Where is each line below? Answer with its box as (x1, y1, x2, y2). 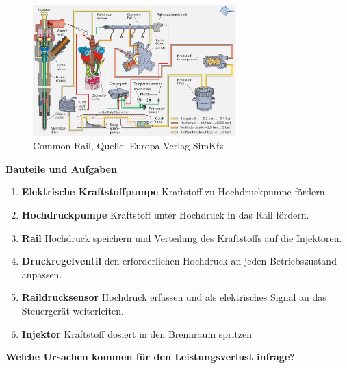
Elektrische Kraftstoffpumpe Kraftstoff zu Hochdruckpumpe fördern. (21, 184, 328, 199)
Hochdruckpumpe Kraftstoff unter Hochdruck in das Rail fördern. (21, 207, 309, 221)
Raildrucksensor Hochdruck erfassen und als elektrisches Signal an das (21, 290, 326, 304)
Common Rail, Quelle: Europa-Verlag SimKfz (33, 138, 224, 153)
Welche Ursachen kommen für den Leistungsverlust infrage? (5, 349, 295, 364)
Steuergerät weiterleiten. (21, 303, 124, 317)
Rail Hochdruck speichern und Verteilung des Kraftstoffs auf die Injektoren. (21, 230, 342, 245)
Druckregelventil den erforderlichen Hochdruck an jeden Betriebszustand (21, 254, 337, 268)
